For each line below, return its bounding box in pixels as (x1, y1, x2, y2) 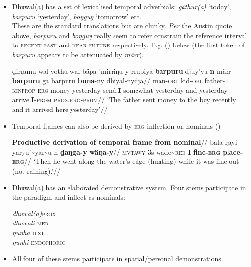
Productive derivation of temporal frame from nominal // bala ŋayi (12, 137, 237, 147)
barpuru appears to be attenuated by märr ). (12, 49, 144, 59)
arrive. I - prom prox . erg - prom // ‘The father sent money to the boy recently (12, 94, 236, 105)
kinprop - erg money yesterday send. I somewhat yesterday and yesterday (12, 85, 228, 95)
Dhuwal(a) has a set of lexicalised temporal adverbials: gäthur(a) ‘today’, (12, 1, 231, 11)
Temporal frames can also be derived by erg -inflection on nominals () (12, 120, 221, 131)
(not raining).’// (12, 165, 61, 176)
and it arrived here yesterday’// (12, 104, 108, 114)
